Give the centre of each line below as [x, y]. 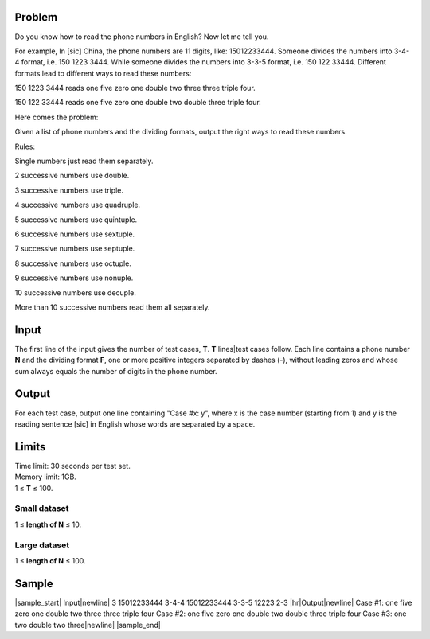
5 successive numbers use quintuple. [76, 220]
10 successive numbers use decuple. [76, 292]
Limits [30, 447]
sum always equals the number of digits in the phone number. [116, 371]
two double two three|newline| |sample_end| [88, 625]
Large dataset [42, 545]
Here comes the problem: [57, 117]
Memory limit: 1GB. [46, 477]
